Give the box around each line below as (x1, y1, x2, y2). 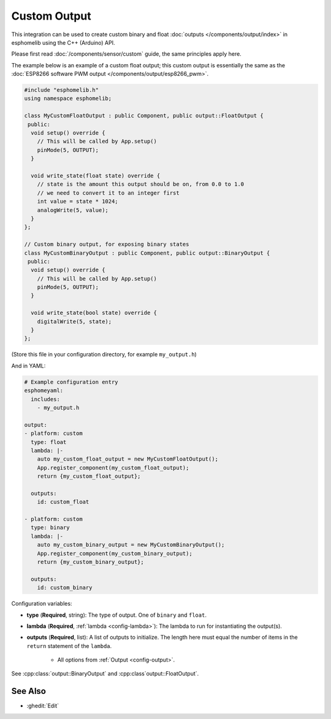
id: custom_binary (37, 584, 93, 591)
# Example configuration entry (24, 378, 119, 385)
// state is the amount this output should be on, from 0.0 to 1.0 (37, 181, 245, 188)
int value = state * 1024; (37, 198, 119, 205)
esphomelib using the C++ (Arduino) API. (11, 39, 116, 46)
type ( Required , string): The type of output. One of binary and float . (26, 611, 207, 619)
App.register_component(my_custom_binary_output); (37, 550, 192, 557)
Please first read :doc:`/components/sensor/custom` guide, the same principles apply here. (11, 50, 242, 58)
